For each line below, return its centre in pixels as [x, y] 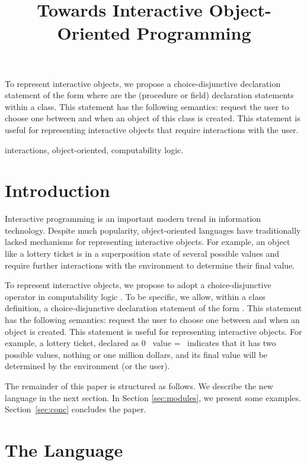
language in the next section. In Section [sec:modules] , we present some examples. [153, 397]
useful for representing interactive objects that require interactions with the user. [152, 129]
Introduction [57, 190]
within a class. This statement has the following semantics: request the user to [147, 106]
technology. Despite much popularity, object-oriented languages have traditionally [153, 230]
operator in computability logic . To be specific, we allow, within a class [135, 296]
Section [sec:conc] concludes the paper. [76, 409]
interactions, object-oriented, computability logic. [94, 149]
